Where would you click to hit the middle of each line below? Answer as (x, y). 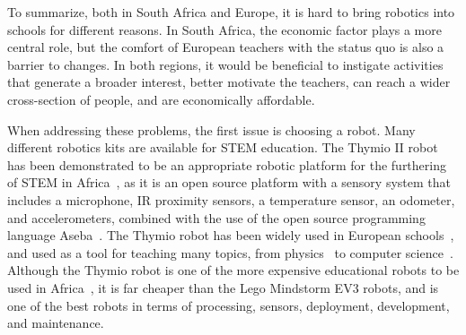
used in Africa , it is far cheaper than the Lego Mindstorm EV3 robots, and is (223, 287)
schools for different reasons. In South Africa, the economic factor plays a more (224, 29)
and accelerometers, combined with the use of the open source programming (216, 217)
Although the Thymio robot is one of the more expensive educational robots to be (233, 270)
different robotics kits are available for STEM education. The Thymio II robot (223, 147)
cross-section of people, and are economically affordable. (161, 99)
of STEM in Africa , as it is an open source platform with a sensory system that (229, 182)
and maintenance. (56, 323)
